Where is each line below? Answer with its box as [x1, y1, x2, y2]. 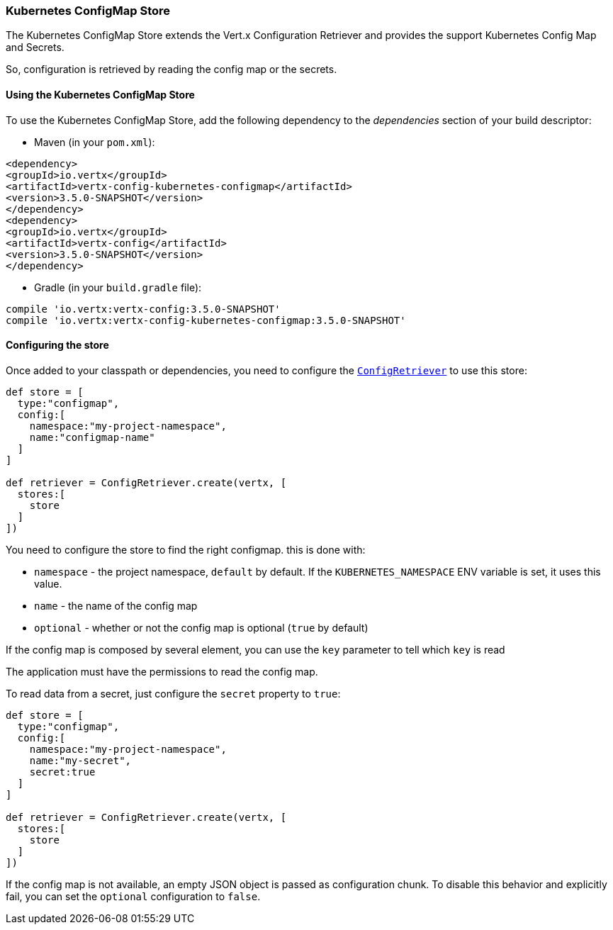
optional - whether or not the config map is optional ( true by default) [34, 621, 369, 634]
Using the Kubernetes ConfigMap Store [6, 88, 195, 101]
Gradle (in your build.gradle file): [34, 281, 202, 293]
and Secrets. [6, 41, 64, 54]
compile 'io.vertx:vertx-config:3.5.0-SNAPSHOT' [6, 303, 281, 315]
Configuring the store [6, 339, 109, 352]
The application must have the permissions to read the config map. [6, 665, 318, 678]
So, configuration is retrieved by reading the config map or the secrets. [6, 63, 337, 76]
